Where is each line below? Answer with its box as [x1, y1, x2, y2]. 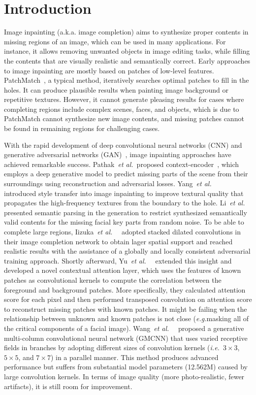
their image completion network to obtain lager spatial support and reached [4, 236, 233, 246]
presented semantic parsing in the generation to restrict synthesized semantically [4, 207, 247, 217]
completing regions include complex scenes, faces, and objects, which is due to [4, 103, 239, 114]
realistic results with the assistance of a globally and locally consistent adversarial [4, 246, 251, 256]
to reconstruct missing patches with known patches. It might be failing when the [4, 303, 247, 314]
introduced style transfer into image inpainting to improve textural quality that [4, 188, 244, 198]
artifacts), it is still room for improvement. [4, 381, 132, 391]
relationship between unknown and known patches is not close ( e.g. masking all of [4, 313, 249, 324]
